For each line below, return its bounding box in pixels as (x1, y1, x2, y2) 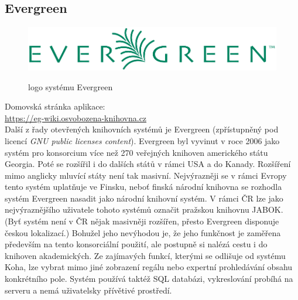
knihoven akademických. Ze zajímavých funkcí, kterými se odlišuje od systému (5, 249, 286, 261)
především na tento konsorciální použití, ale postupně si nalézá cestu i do (5, 238, 268, 250)
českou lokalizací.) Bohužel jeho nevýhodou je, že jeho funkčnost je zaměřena (5, 226, 281, 238)
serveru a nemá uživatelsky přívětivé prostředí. (5, 284, 172, 296)
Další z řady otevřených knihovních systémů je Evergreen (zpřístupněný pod (5, 123, 279, 135)
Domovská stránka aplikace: (5, 100, 105, 112)
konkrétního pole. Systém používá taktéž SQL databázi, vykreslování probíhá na (5, 272, 293, 285)
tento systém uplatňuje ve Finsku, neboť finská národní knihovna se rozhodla (5, 180, 282, 193)
